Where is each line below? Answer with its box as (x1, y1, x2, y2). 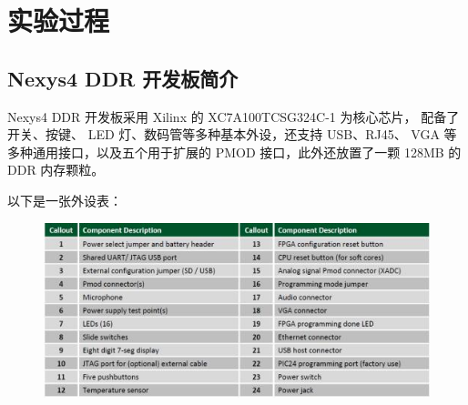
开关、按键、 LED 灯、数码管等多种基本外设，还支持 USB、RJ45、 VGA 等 (7, 125, 457, 144)
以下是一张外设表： (7, 190, 122, 209)
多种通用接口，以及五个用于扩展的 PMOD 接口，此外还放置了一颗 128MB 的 (7, 142, 462, 161)
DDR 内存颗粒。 (7, 160, 105, 179)
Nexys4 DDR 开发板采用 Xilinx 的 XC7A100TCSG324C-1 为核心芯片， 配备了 (7, 106, 460, 126)
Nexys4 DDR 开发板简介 (7, 64, 239, 92)
